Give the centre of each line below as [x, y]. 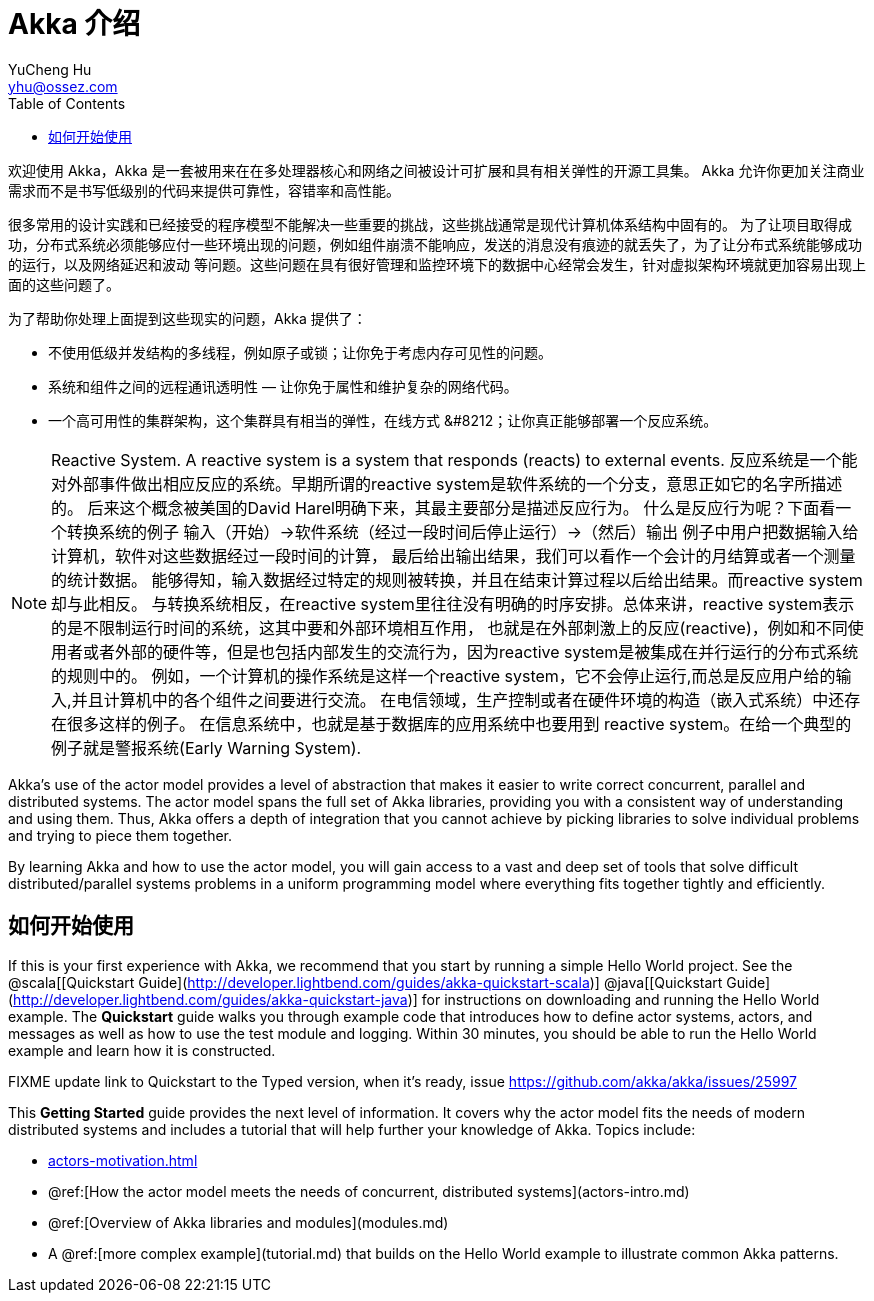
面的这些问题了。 [64, 284]
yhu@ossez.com [63, 86]
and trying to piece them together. [120, 835]
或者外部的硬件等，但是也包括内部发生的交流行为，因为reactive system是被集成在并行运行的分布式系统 [471, 651]
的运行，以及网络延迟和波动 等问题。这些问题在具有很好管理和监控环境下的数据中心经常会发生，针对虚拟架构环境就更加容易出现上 [437, 264]
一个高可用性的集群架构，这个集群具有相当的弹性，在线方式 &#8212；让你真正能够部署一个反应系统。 [383, 420]
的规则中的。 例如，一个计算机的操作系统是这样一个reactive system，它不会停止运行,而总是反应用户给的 [443, 675]
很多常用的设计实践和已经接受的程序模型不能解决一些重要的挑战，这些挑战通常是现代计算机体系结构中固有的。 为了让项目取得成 [430, 224]
